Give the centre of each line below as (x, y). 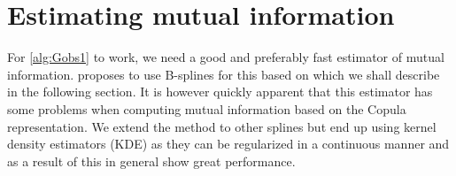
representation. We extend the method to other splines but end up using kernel (222, 126)
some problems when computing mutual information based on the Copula (207, 108)
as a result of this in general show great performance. (151, 161)
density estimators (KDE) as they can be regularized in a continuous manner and (228, 144)
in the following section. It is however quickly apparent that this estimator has (220, 92)
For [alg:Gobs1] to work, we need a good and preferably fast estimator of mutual (226, 57)
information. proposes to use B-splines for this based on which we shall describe (224, 74)
